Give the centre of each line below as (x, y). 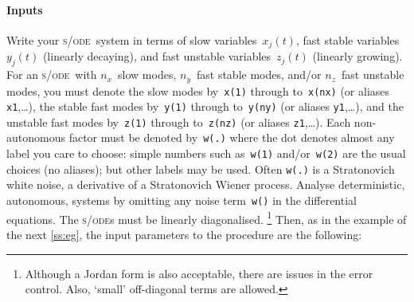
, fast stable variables (348, 39)
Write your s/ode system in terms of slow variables (132, 39)
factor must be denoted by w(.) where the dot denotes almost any (232, 137)
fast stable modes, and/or (259, 75)
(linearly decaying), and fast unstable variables (157, 56)
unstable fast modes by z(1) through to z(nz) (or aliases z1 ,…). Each (179, 122)
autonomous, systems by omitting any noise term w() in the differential (182, 200)
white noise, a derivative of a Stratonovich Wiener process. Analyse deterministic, (206, 184)
